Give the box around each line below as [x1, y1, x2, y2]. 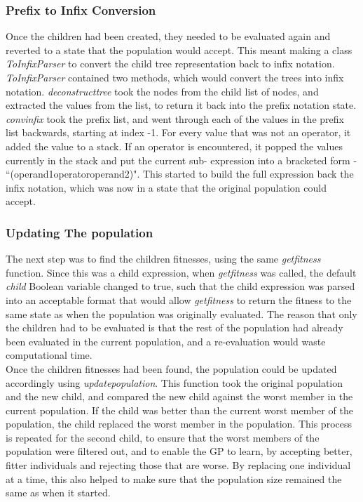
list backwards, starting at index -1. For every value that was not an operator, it [6, 125, 351, 140]
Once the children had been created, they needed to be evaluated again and [6, 29, 331, 44]
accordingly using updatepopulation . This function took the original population [6, 375, 343, 390]
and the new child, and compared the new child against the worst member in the [6, 389, 353, 404]
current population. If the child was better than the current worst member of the [6, 402, 353, 417]
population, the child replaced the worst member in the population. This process [6, 416, 352, 431]
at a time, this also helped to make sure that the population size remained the [6, 471, 342, 486]
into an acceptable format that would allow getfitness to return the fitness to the [6, 292, 352, 307]
